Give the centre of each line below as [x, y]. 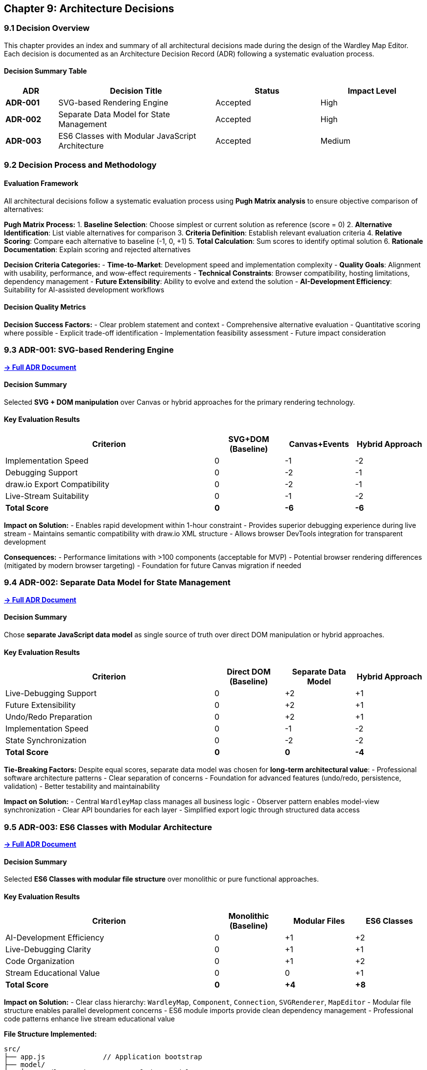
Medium [335, 141]
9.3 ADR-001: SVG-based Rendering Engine [89, 350]
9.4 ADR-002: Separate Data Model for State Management [117, 583]
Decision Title [136, 91]
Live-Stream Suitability [47, 496]
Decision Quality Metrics [45, 307]
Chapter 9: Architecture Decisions [89, 9]
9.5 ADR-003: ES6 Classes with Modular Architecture [108, 827]
